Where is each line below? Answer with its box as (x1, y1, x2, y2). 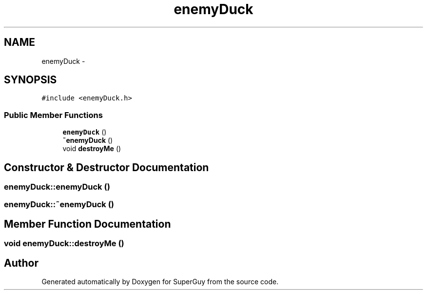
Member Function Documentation (4, 217, 171, 230)
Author (4, 256, 39, 269)
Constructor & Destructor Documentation (4, 161, 209, 174)
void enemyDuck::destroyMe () (4, 238, 124, 249)
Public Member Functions (4, 110, 103, 120)
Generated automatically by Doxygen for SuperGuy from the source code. (41, 277, 279, 286)
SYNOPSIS (4, 74, 57, 86)
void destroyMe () (62, 144, 121, 153)
